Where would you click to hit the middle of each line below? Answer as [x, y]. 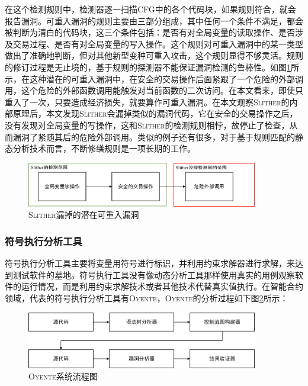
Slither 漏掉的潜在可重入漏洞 [84, 215]
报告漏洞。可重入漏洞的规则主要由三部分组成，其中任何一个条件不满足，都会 [154, 20]
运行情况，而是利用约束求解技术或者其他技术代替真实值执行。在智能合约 [162, 286]
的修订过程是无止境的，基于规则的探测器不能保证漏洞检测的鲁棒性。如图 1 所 [152, 67]
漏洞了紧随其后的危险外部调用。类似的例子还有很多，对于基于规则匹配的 [154, 136]
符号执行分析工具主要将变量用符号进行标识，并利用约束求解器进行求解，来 [150, 263]
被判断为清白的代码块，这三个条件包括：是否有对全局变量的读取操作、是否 [150, 32]
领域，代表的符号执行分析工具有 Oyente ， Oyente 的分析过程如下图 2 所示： [147, 298]
